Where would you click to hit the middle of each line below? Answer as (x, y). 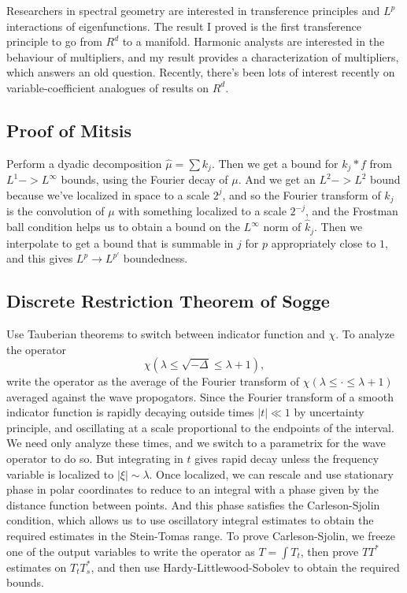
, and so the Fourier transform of (302, 194)
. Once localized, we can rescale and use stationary (271, 474)
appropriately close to (324, 242)
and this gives (40, 258)
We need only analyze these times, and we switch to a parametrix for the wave (196, 443)
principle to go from (54, 41)
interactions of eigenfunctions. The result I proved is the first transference (184, 26)
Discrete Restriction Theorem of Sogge (168, 301)
